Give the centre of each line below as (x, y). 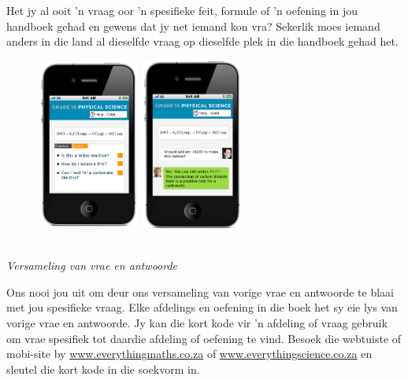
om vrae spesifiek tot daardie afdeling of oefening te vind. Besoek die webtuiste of (204, 338)
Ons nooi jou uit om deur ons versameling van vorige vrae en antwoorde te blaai (200, 291)
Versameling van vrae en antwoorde (92, 266)
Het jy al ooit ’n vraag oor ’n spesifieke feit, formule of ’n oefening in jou (182, 10)
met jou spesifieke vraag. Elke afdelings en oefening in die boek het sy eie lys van (202, 307)
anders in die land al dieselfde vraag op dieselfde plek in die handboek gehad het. (202, 41)
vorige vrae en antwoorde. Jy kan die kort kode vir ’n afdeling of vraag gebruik (197, 322)
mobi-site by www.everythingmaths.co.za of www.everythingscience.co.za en (189, 354)
